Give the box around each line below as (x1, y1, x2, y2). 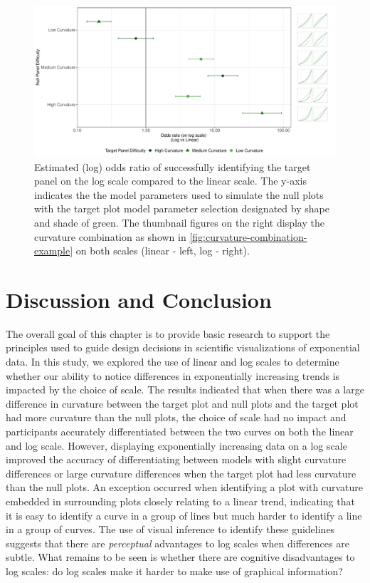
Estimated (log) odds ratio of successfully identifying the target (34, 159, 311, 174)
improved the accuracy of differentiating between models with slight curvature (6, 452, 347, 467)
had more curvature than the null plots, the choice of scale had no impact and (6, 410, 347, 425)
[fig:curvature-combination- (189, 229, 307, 244)
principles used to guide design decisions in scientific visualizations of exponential (6, 340, 360, 355)
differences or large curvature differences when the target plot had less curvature (6, 465, 356, 480)
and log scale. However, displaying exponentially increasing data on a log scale (6, 438, 347, 453)
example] (34, 243, 73, 258)
